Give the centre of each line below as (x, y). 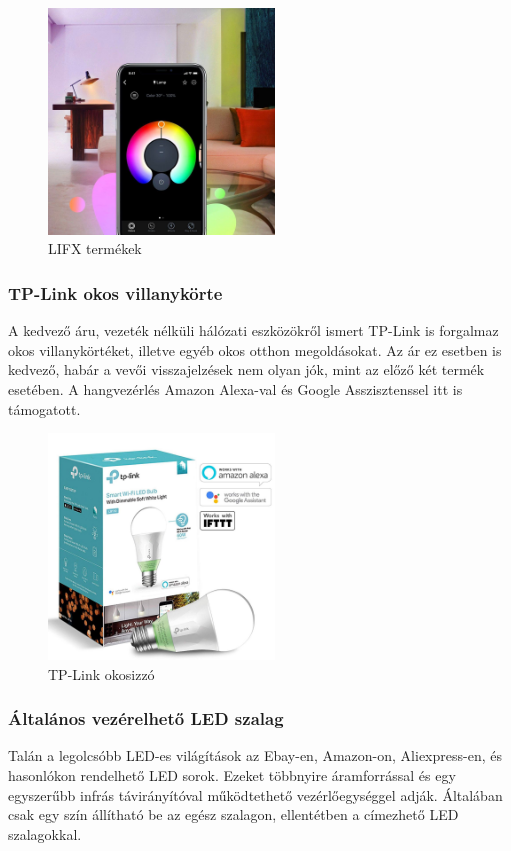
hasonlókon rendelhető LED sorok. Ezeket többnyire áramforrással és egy (232, 774)
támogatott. (44, 408)
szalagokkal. (45, 833)
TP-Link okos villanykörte (115, 292)
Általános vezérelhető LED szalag (146, 718)
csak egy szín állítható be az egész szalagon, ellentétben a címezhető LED (233, 814)
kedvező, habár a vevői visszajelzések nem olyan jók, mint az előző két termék (246, 369)
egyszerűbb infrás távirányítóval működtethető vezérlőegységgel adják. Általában (255, 794)
